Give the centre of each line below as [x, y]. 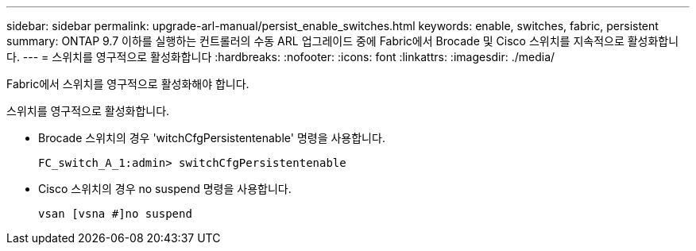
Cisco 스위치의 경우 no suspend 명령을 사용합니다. [165, 189]
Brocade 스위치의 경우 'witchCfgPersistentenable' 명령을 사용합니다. [212, 138]
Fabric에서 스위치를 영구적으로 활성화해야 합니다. [128, 84]
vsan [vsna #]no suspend [115, 214]
